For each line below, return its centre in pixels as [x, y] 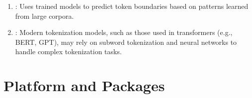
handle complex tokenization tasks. [68, 51]
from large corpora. [44, 16]
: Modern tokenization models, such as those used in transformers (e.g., [124, 32]
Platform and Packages [84, 85]
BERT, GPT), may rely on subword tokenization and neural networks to [126, 42]
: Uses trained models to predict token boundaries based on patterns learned [132, 6]
